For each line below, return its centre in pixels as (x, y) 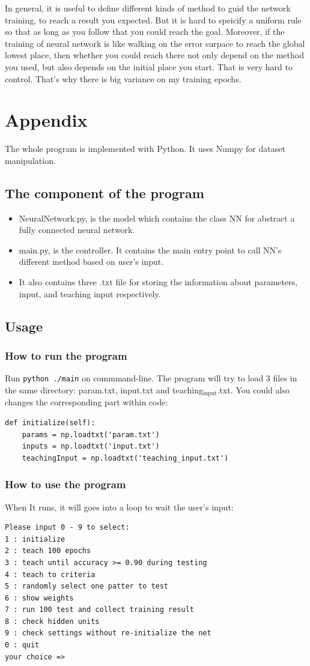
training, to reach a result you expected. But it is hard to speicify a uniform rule (153, 20)
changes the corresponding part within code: (87, 402)
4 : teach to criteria (50, 574)
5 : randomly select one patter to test (87, 586)
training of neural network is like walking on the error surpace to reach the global (155, 43)
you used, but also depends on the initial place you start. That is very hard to (149, 66)
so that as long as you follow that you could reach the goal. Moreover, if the (145, 32)
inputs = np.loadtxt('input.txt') (91, 447)
